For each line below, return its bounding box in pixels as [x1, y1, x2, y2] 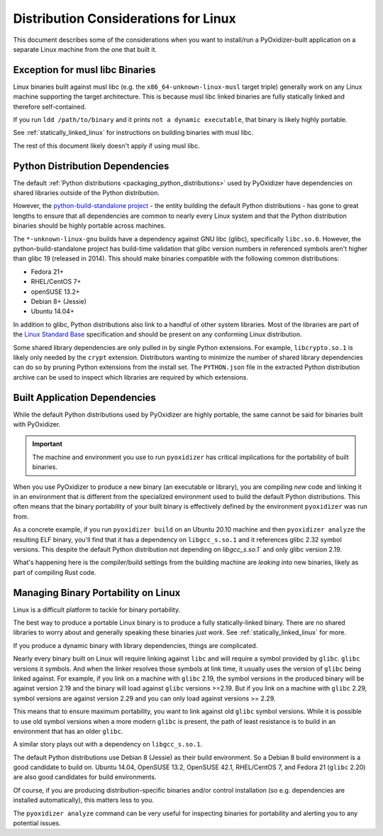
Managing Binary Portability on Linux [13, 586, 181, 599]
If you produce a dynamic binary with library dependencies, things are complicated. [13, 641, 258, 649]
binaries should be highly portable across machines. [13, 221, 166, 230]
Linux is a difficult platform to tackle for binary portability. [13, 605, 181, 614]
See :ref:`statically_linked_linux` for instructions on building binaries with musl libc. [13, 128, 254, 137]
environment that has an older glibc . [13, 727, 123, 735]
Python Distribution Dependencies [13, 160, 170, 172]
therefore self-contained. [13, 102, 87, 111]
